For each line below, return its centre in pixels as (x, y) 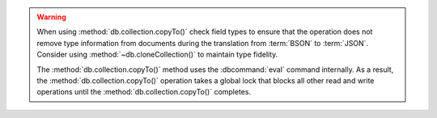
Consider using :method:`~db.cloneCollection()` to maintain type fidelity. (157, 55)
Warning (51, 17)
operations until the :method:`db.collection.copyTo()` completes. (144, 92)
